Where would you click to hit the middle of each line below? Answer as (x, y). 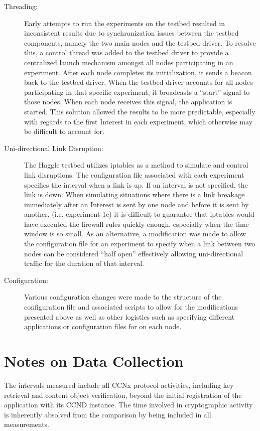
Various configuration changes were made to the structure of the (123, 297)
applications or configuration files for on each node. (103, 326)
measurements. (27, 424)
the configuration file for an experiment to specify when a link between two (140, 244)
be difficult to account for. (64, 131)
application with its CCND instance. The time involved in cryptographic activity (128, 405)
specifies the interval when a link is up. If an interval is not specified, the (136, 184)
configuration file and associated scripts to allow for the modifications (131, 307)
